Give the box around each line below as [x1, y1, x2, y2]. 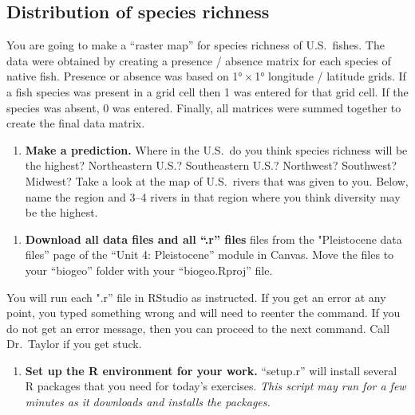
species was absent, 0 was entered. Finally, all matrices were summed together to [6, 99, 401, 115]
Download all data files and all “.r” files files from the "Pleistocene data [25, 230, 402, 247]
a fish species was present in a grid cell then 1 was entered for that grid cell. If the [6, 83, 409, 100]
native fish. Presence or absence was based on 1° [6, 68, 243, 84]
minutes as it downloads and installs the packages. [25, 393, 271, 410]
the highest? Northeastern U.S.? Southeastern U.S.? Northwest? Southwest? [25, 157, 397, 174]
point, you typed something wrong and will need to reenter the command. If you [6, 304, 401, 321]
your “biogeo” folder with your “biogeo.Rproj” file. [25, 261, 273, 278]
